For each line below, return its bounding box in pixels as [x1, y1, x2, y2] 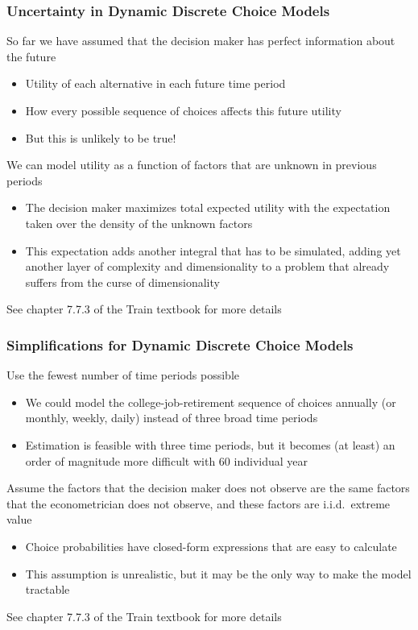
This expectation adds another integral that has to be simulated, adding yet [25, 242, 401, 259]
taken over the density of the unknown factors [25, 214, 253, 231]
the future [6, 48, 56, 64]
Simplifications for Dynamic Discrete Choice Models [6, 334, 354, 354]
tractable [25, 581, 70, 598]
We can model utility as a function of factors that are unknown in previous [6, 156, 377, 173]
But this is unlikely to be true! [25, 129, 176, 146]
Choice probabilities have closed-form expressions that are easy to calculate [25, 537, 397, 554]
